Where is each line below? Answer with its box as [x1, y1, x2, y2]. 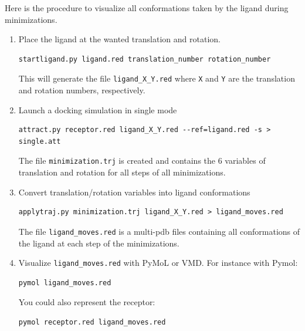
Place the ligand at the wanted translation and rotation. [18, 33, 221, 45]
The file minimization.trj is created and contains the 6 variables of [18, 154, 266, 167]
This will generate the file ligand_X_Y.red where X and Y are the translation [18, 72, 295, 85]
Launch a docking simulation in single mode [18, 103, 177, 116]
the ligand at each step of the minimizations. [18, 237, 179, 249]
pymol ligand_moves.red [18, 278, 111, 287]
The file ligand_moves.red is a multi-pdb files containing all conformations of [18, 225, 300, 237]
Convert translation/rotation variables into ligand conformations [18, 185, 250, 198]
